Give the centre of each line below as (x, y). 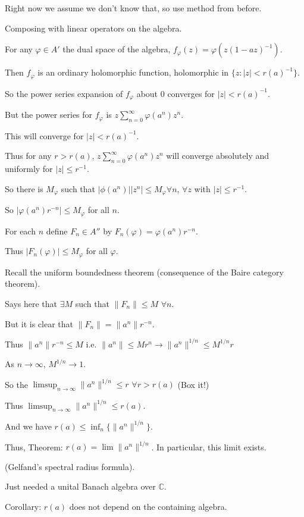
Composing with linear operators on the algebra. (93, 28)
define (57, 231)
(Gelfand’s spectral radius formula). (70, 466)
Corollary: (23, 506)
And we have (28, 426)
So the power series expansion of (64, 93)
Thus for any (28, 156)
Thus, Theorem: (34, 446)
